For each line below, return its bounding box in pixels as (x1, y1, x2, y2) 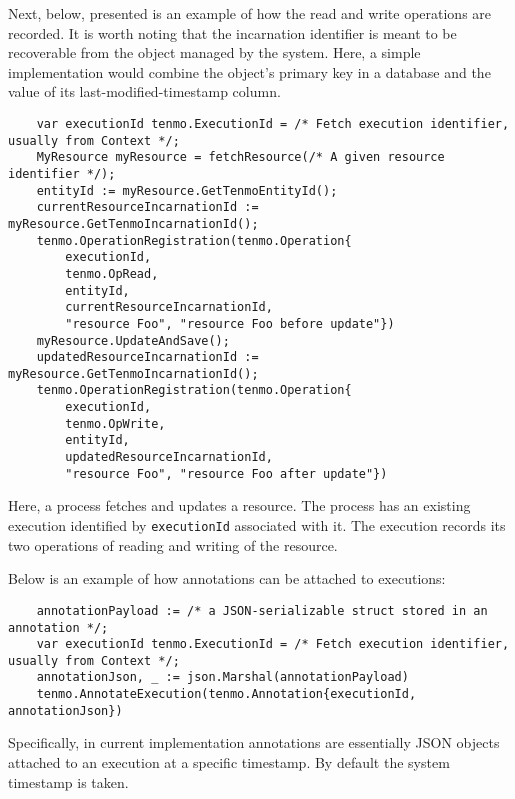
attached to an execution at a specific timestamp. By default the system (8, 752, 450, 773)
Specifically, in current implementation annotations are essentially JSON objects (8, 732, 500, 753)
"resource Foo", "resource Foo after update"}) (65, 466, 388, 481)
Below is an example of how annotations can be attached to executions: (8, 568, 446, 589)
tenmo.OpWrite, (65, 416, 166, 431)
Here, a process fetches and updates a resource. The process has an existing (8, 495, 471, 516)
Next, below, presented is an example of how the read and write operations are (8, 3, 492, 23)
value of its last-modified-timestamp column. (8, 81, 281, 102)
